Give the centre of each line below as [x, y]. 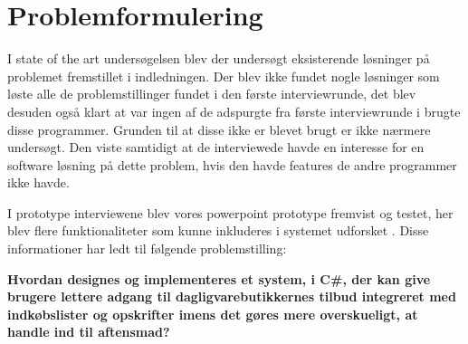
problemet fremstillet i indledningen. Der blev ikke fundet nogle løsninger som [224, 76]
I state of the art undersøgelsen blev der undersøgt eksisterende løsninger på [219, 58]
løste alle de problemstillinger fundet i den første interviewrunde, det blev [212, 94]
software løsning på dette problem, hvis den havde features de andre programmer [232, 164]
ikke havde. [38, 182]
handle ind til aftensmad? [89, 332]
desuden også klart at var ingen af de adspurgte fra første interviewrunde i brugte [234, 111]
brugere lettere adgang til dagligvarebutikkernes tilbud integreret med [232, 296]
